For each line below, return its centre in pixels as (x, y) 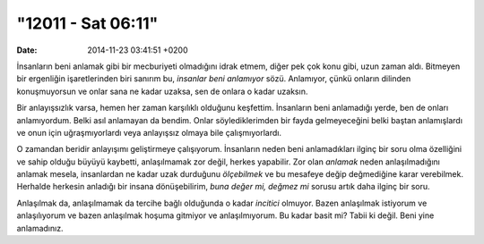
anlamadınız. (40, 228)
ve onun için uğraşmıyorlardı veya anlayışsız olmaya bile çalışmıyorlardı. (149, 132)
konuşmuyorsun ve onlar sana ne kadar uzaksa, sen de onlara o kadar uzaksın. (162, 91)
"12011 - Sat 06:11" (87, 23)
